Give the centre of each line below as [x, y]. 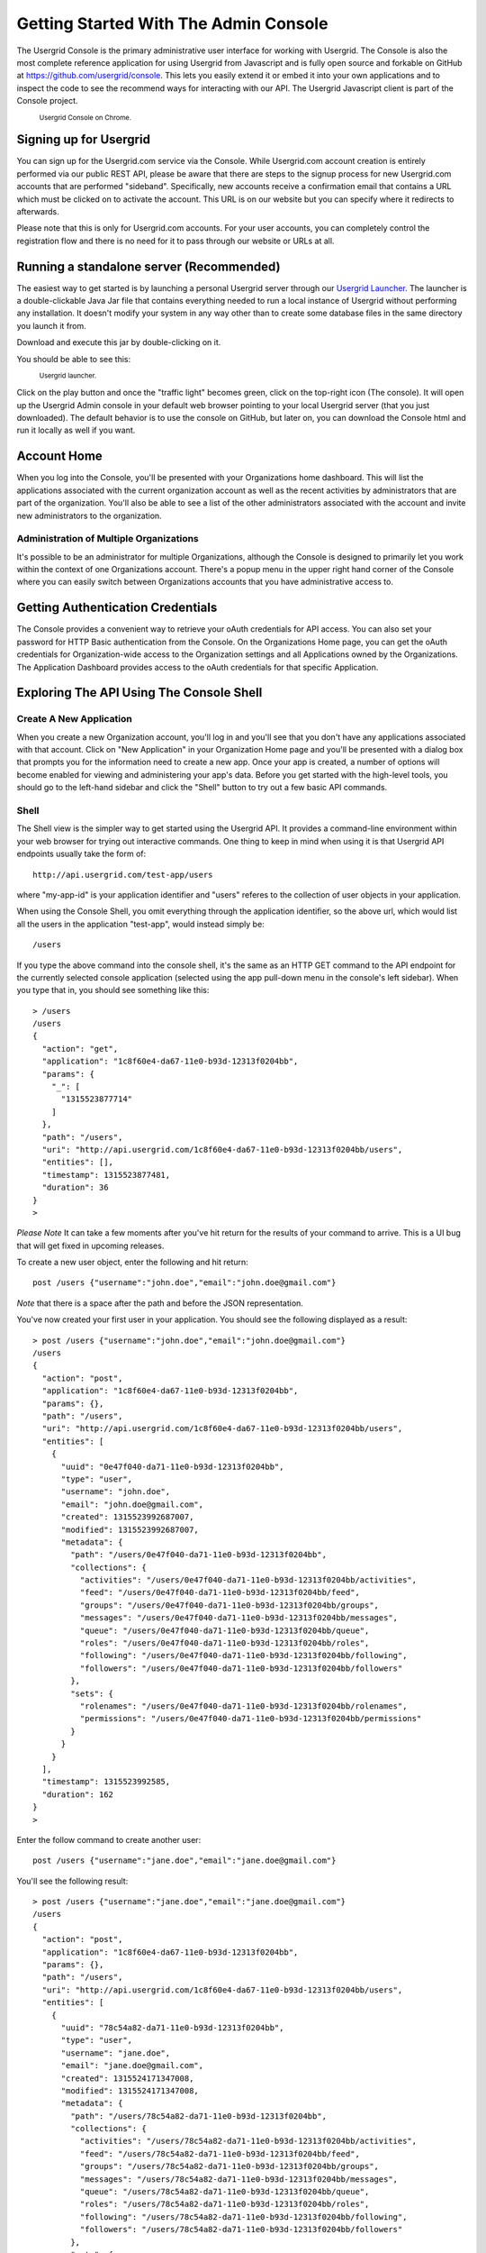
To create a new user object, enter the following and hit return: [133, 1263]
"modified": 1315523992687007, [130, 1529]
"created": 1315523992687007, [127, 1517]
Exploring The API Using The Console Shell [139, 693]
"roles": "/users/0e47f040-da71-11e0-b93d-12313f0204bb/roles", [225, 1643]
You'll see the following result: [72, 1881]
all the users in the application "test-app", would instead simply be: [140, 924]
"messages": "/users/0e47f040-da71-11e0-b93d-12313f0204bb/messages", [239, 1618]
